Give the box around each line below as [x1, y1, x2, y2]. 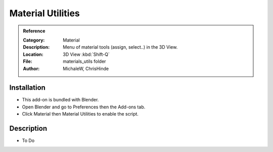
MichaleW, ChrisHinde [63, 65, 109, 71]
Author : [23, 65, 40, 71]
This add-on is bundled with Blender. [22, 97, 99, 103]
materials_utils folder [63, 58, 106, 64]
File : [23, 58, 32, 64]
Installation [9, 84, 45, 92]
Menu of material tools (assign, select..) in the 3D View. [63, 44, 178, 50]
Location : [23, 51, 43, 57]
